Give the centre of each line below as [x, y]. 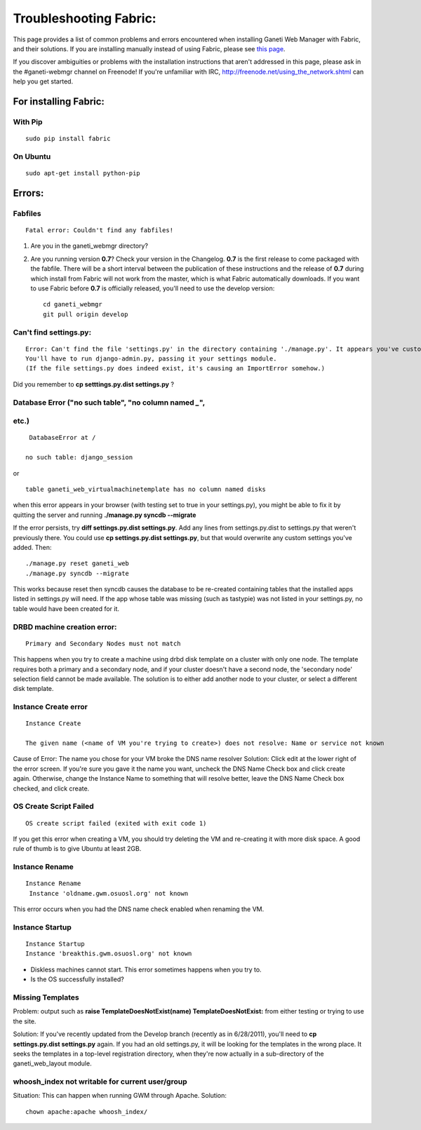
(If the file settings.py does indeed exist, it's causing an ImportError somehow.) [175, 369]
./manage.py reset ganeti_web [78, 564]
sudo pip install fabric [68, 139]
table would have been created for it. [66, 608]
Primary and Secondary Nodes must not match [103, 643]
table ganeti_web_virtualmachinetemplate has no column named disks [146, 489]
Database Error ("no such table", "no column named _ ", [109, 402]
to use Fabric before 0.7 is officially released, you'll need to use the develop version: [153, 288]
